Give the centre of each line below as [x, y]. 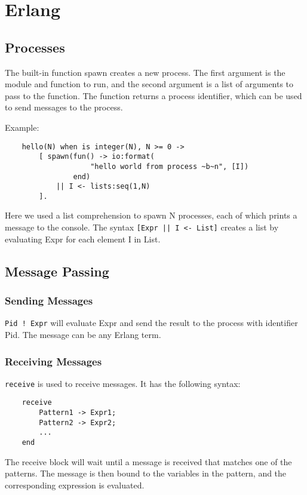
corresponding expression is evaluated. [75, 485]
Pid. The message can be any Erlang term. [83, 334]
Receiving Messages [53, 361]
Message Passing [57, 271]
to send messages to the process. [64, 107]
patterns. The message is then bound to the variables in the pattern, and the [146, 473]
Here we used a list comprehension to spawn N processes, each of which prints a [151, 215]
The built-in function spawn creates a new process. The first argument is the [145, 72]
